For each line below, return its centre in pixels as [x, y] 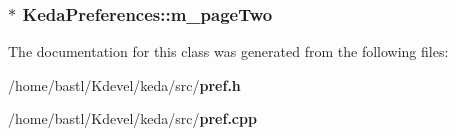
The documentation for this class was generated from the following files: [228, 51]
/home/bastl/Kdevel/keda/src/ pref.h [124, 84]
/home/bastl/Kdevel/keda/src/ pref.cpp [132, 118]
